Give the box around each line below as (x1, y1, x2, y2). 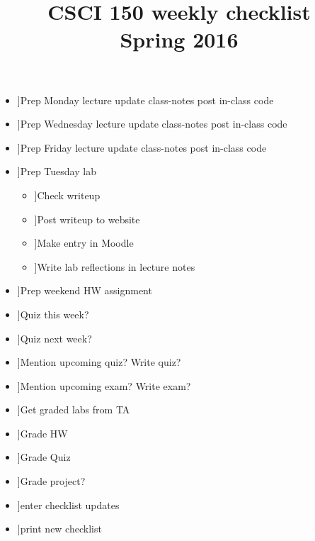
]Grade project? (17, 474, 86, 489)
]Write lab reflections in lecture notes (34, 259, 195, 274)
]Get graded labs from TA (17, 402, 130, 417)
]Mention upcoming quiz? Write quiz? (17, 355, 181, 369)
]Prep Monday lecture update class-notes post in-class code (17, 92, 274, 107)
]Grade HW (17, 425, 68, 440)
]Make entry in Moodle (34, 235, 134, 250)
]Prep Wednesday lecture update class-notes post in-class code (17, 116, 287, 131)
